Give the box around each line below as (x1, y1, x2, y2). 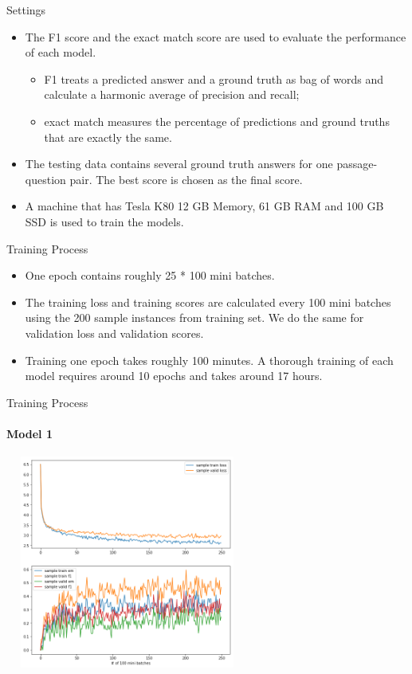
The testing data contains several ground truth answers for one (25, 155, 333, 172)
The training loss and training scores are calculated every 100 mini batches (25, 293, 391, 310)
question (25, 170, 66, 187)
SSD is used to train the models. (25, 213, 184, 229)
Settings (6, 2, 46, 18)
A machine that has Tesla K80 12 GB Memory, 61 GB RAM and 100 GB (25, 198, 384, 214)
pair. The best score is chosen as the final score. (69, 170, 303, 187)
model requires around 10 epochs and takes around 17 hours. (25, 367, 323, 384)
